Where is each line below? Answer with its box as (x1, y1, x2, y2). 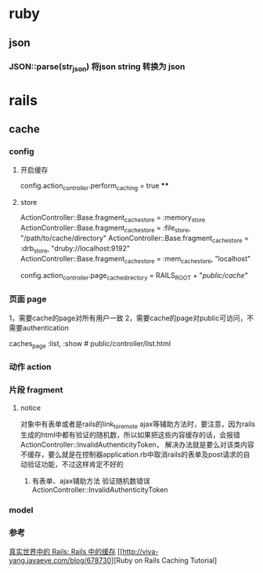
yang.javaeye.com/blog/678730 (9, 555, 112, 565)
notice (20, 403, 41, 412)
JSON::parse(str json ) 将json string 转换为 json (9, 60, 186, 73)
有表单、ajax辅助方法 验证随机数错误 (31, 476, 151, 486)
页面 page (9, 294, 47, 305)
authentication (22, 323, 70, 332)
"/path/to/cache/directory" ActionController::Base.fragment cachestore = (20, 233, 249, 244)
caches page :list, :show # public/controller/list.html (9, 338, 171, 350)
